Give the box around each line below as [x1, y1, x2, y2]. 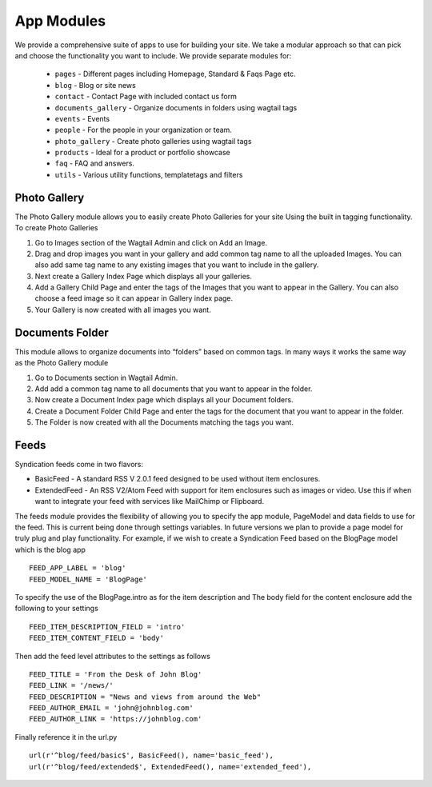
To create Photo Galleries [14, 223, 99, 233]
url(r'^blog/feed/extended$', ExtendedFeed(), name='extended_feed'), [29, 762, 312, 771]
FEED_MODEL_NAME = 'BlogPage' [29, 574, 148, 584]
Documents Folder [14, 326, 110, 339]
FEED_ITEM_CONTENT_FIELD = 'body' [29, 633, 164, 643]
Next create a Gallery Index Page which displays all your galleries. [34, 271, 252, 281]
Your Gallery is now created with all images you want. [34, 305, 211, 314]
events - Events [54, 114, 110, 123]
